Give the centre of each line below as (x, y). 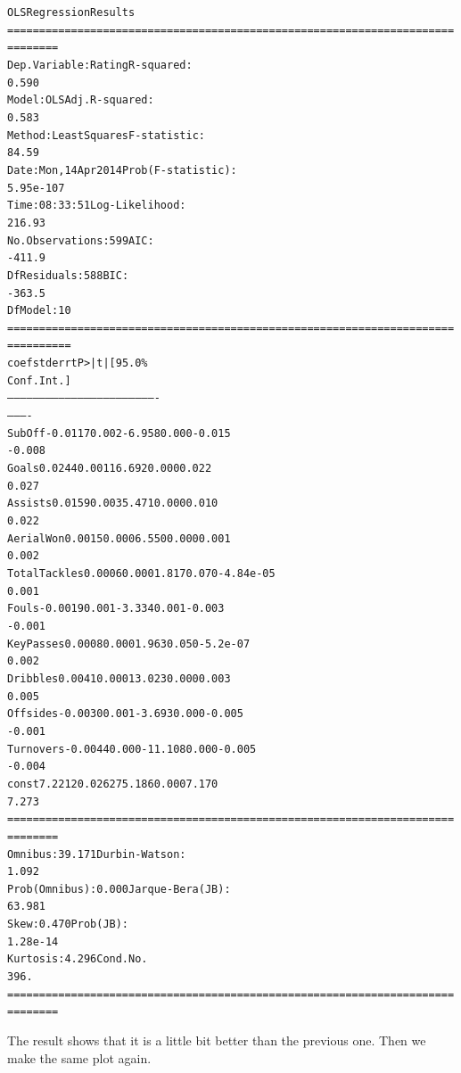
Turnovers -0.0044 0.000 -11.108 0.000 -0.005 (132, 749)
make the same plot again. (79, 1057)
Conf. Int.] (39, 380)
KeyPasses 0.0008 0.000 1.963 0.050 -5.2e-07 (129, 644)
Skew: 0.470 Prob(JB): (68, 924)
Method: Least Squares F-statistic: (106, 135)
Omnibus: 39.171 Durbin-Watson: (97, 854)
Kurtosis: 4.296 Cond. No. (78, 959)
